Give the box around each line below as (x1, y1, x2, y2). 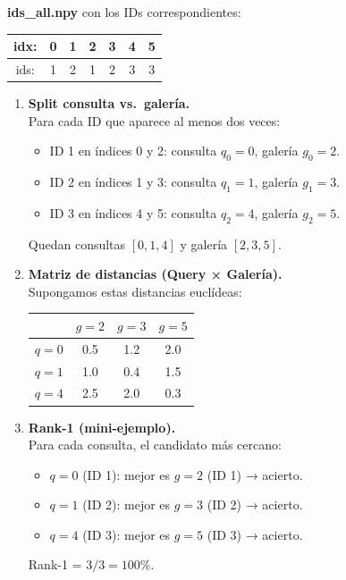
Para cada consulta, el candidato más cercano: (28, 435, 282, 454)
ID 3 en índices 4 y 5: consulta (49, 203, 217, 222)
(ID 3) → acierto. (207, 525, 303, 543)
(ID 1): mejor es (82, 465, 171, 483)
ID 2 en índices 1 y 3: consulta (49, 172, 217, 191)
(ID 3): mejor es (82, 525, 171, 543)
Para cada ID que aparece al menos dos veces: (28, 111, 281, 130)
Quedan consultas (28, 234, 126, 253)
